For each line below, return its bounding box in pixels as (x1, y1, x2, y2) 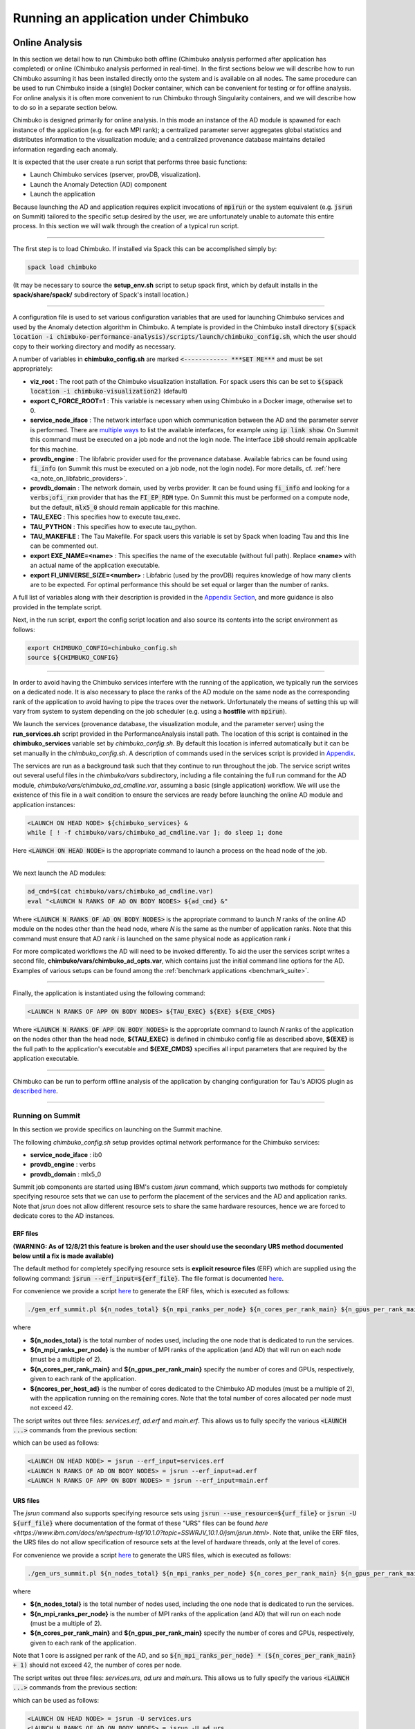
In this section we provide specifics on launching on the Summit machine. (12, 1125, 223, 1134)
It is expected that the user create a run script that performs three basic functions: (12, 158, 248, 166)
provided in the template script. (12, 602, 102, 611)
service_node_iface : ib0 (30, 1150, 102, 1158)
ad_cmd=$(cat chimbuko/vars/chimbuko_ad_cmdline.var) (27, 887, 214, 896)
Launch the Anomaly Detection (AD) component (30, 180, 167, 188)
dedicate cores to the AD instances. (12, 1212, 116, 1220)
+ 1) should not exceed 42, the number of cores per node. (12, 1661, 183, 1670)
